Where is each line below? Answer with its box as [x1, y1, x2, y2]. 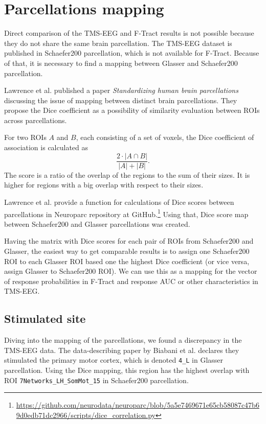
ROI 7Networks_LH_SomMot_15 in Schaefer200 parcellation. [4, 374, 189, 385]
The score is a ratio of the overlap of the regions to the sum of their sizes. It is [4, 169, 250, 180]
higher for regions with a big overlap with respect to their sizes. [4, 179, 204, 190]
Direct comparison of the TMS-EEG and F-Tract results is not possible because [4, 28, 254, 38]
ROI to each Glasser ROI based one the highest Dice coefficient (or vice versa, [4, 255, 250, 266]
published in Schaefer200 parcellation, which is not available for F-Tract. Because [4, 48, 259, 58]
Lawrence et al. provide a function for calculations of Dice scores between [4, 196, 234, 207]
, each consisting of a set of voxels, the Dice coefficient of [76, 132, 254, 143]
